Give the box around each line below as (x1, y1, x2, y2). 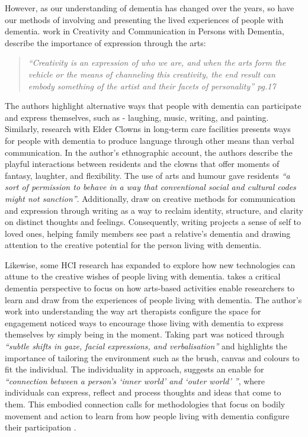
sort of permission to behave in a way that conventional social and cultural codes (5, 181, 296, 193)
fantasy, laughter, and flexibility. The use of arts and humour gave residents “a (5, 169, 290, 181)
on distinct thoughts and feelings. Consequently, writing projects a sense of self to (5, 216, 301, 228)
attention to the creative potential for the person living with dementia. (5, 239, 262, 251)
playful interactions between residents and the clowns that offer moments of (5, 158, 280, 170)
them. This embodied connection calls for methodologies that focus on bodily (5, 398, 285, 410)
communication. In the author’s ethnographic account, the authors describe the (5, 146, 293, 158)
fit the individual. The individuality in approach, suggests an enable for (5, 363, 264, 375)
